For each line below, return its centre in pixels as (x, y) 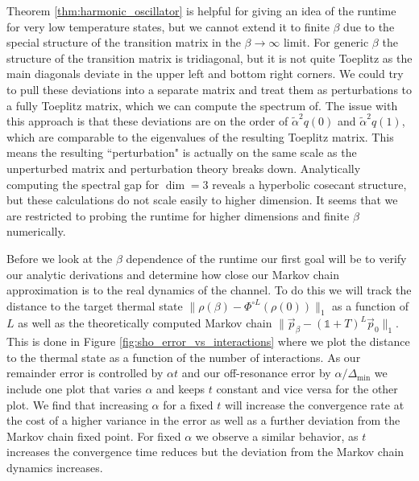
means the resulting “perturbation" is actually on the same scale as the (182, 152)
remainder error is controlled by (85, 373)
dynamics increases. (55, 468)
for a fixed (188, 404)
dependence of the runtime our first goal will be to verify (266, 258)
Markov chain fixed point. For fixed (94, 436)
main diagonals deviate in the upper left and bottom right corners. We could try (205, 74)
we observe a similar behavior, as (277, 436)
